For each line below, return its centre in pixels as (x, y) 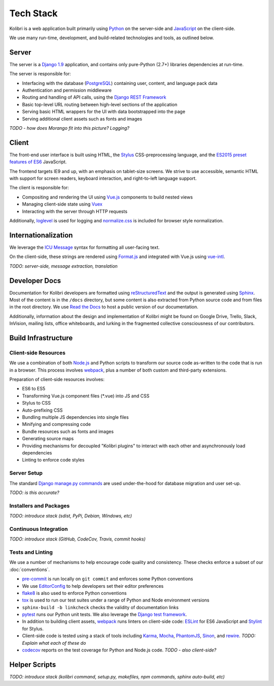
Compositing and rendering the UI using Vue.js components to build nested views (107, 197)
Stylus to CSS (36, 403)
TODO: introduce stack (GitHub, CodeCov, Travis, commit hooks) (77, 539)
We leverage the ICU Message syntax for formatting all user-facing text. (84, 247)
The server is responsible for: (40, 74)
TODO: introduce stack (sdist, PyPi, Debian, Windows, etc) (71, 516)
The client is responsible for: (39, 188)
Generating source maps (48, 439)
